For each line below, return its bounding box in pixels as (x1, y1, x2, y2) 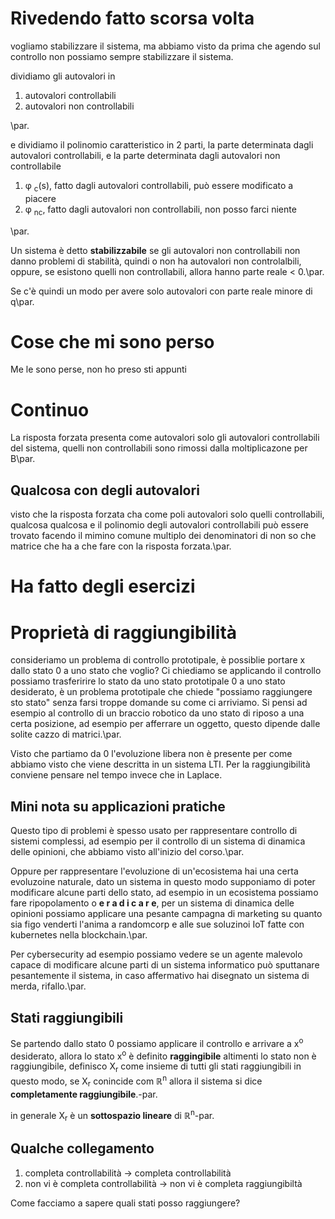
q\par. (10, 295, 35, 307)
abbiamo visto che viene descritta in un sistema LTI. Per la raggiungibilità (10, 758, 311, 771)
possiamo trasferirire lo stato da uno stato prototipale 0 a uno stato (10, 675, 286, 687)
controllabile (10, 160, 62, 172)
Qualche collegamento (10, 1140, 155, 1157)
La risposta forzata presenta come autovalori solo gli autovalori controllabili (10, 432, 320, 444)
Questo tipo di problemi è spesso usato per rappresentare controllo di (10, 825, 298, 837)
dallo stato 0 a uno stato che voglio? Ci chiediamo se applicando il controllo (10, 665, 322, 677)
